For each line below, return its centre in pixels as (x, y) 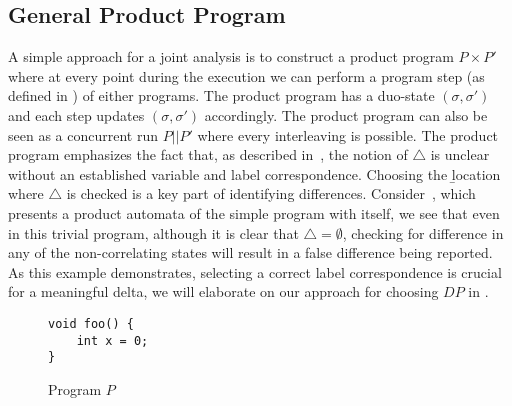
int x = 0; (112, 340)
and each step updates (76, 114)
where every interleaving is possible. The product (348, 134)
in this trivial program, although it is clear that (153, 232)
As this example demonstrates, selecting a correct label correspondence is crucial (255, 271)
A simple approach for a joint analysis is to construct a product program (231, 56)
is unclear (460, 154)
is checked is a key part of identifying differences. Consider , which (271, 193)
